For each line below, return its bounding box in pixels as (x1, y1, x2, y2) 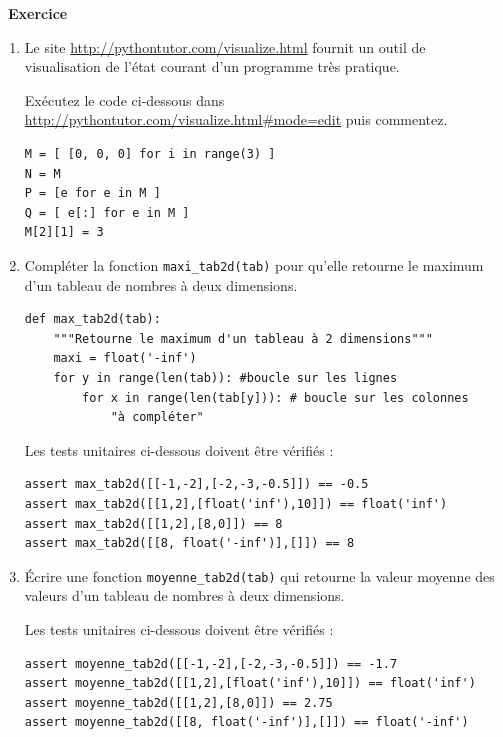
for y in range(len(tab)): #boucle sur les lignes (53, 370, 398, 385)
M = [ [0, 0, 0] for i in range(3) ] (24, 146, 276, 161)
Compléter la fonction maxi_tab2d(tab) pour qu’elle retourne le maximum (24, 254, 484, 275)
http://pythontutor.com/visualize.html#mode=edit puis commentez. (24, 109, 448, 130)
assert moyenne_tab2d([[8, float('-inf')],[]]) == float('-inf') (24, 715, 469, 730)
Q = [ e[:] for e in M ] (24, 205, 190, 220)
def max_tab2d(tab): (24, 312, 161, 327)
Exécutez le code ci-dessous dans (24, 89, 225, 110)
